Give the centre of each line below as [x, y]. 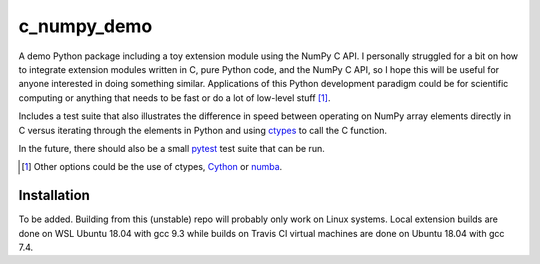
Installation [54, 195]
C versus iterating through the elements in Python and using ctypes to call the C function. [202, 130]
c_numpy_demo [85, 26]
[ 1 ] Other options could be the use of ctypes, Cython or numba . [152, 167]
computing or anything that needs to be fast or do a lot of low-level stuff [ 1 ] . [174, 97]
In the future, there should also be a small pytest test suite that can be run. [171, 148]
